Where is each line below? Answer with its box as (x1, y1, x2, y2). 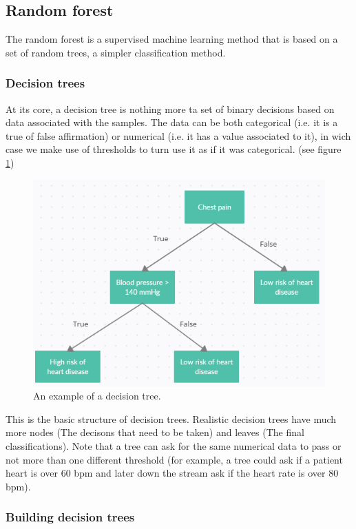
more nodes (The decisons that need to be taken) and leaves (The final (6, 425, 304, 439)
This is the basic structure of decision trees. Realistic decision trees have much (6, 411, 337, 426)
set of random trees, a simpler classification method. (6, 45, 226, 59)
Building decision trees (6, 508, 135, 526)
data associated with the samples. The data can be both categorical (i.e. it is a (6, 115, 338, 129)
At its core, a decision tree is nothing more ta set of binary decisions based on (6, 101, 335, 116)
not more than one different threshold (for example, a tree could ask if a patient (6, 452, 343, 466)
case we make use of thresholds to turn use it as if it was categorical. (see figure (6, 142, 342, 156)
